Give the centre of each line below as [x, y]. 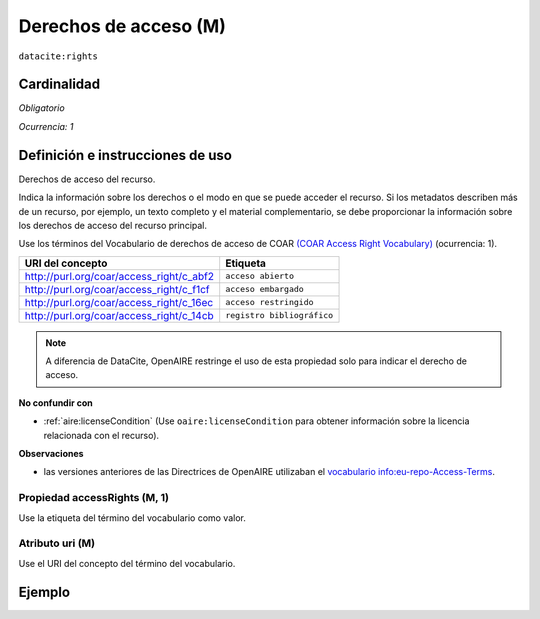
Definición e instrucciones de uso [125, 155]
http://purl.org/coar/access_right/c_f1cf [117, 289]
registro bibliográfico [279, 315]
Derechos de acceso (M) [122, 26]
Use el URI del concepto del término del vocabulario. [127, 563]
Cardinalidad [59, 84]
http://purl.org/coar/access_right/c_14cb [119, 315]
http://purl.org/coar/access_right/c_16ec [119, 302]
